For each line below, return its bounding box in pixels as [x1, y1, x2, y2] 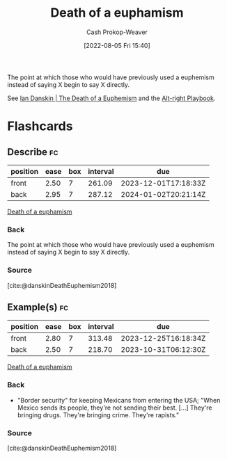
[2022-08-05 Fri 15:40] [83, 41, 151, 49]
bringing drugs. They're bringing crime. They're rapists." [17, 410, 180, 419]
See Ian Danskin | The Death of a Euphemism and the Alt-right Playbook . [7, 94, 216, 102]
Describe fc [7, 146, 58, 158]
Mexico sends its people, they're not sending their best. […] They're [17, 403, 212, 412]
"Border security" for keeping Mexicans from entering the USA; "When [17, 396, 221, 404]
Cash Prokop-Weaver [86, 28, 148, 36]
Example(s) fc [7, 301, 69, 313]
